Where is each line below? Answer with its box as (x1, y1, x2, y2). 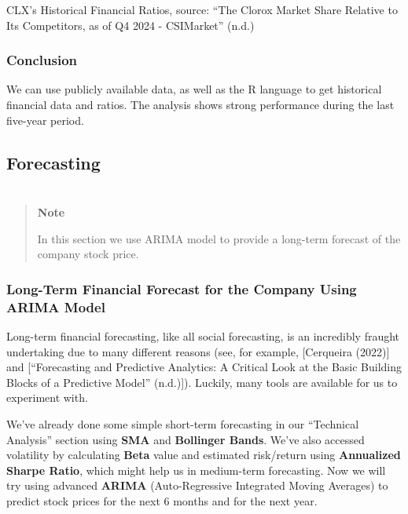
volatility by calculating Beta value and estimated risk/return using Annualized (6, 447, 401, 463)
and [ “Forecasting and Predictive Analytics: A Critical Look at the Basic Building (6, 359, 402, 375)
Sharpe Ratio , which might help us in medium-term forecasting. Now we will (6, 461, 386, 478)
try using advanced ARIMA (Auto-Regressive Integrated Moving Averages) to (6, 477, 388, 494)
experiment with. (6, 389, 88, 406)
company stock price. (37, 246, 139, 262)
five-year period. (6, 111, 84, 128)
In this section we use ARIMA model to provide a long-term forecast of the (37, 230, 401, 246)
